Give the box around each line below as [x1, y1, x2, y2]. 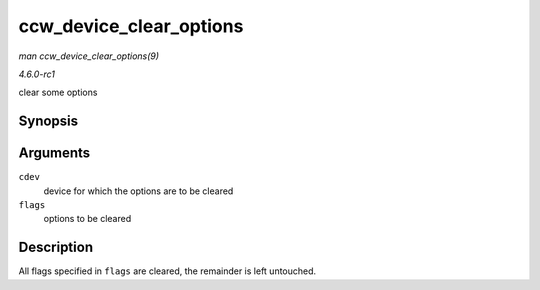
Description [18, 239, 94, 256]
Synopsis [18, 113, 79, 130]
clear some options [18, 86, 98, 99]
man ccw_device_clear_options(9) [18, 50, 160, 62]
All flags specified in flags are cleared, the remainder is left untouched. [18, 265, 317, 277]
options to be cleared [43, 213, 132, 225]
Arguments [18, 145, 91, 162]
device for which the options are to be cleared [43, 185, 234, 197]
